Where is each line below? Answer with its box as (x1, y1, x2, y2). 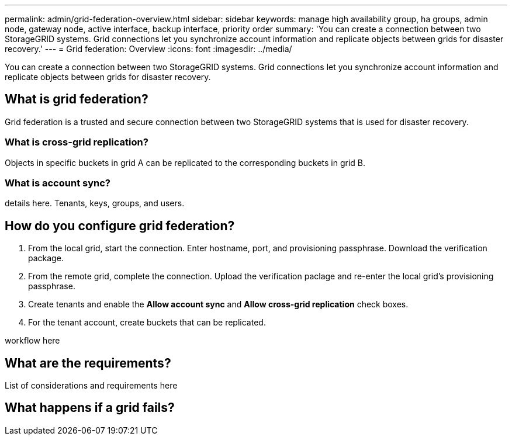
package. (28, 253, 64, 264)
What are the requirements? (5, 355, 171, 370)
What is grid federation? (5, 92, 148, 107)
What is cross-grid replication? (5, 136, 148, 148)
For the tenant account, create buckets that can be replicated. (28, 317, 266, 328)
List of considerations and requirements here (5, 380, 178, 391)
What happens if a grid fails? (5, 400, 175, 415)
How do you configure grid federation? (5, 218, 235, 233)
